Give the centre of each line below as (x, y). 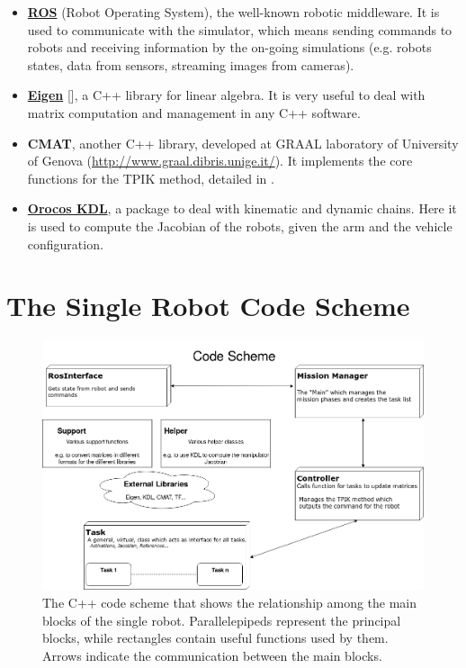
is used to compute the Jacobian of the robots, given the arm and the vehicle (240, 226)
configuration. (65, 244)
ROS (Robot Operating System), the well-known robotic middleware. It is (233, 12)
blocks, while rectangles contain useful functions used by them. (215, 638)
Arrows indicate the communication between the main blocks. (212, 655)
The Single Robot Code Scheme (208, 306)
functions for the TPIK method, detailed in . (151, 178)
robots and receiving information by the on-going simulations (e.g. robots (229, 47)
